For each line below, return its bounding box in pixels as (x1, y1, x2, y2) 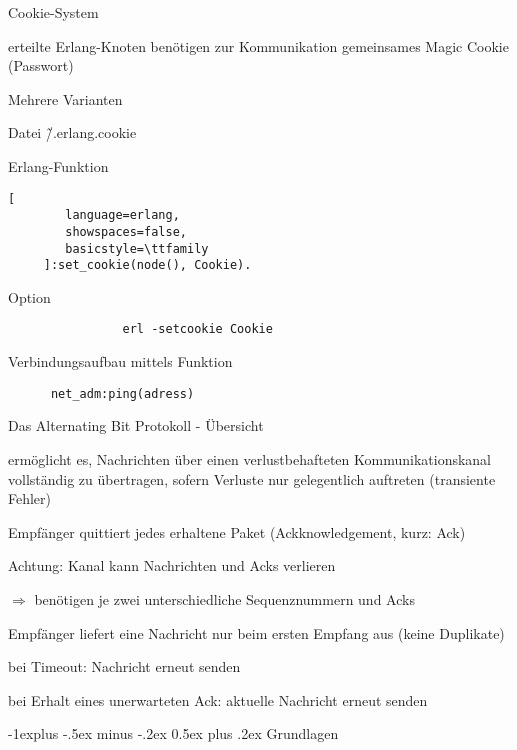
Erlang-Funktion (8, 155, 109, 176)
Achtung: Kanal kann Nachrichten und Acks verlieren (8, 555, 336, 576)
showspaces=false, (65, 224, 187, 239)
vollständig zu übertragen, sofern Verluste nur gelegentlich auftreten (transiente (8, 468, 496, 489)
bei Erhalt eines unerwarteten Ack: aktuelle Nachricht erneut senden (8, 689, 428, 710)
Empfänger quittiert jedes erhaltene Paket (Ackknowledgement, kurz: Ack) (8, 521, 466, 542)
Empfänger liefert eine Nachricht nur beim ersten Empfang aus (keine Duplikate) (8, 622, 505, 643)
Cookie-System (8, 2, 99, 22)
